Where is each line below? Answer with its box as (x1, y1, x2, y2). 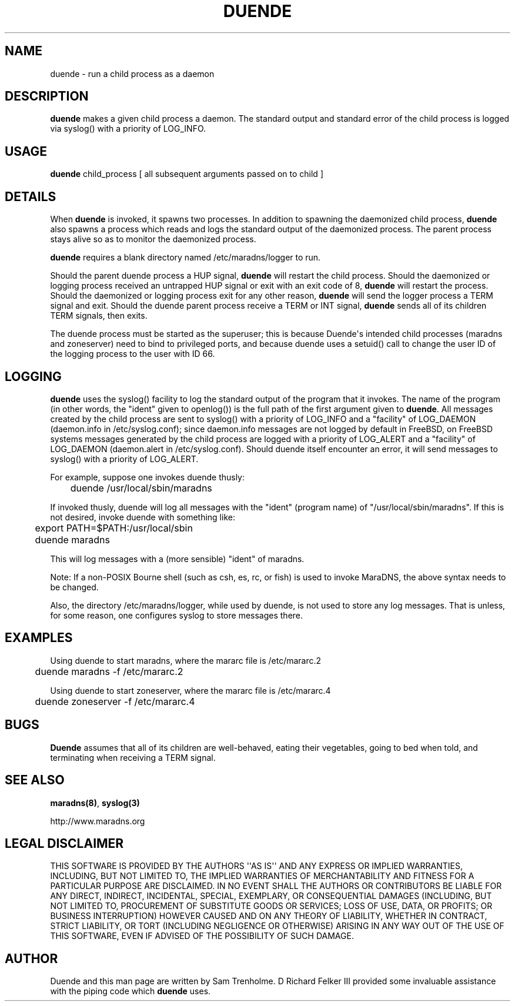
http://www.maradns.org (50, 816, 145, 826)
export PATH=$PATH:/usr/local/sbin (35, 522, 193, 534)
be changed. (50, 581, 99, 592)
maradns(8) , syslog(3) (50, 797, 140, 808)
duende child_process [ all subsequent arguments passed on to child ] (50, 169, 323, 179)
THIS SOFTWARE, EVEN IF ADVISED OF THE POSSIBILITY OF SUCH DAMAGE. (50, 931, 354, 941)
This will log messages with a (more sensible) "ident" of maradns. (50, 553, 305, 564)
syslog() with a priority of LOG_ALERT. (50, 453, 199, 464)
